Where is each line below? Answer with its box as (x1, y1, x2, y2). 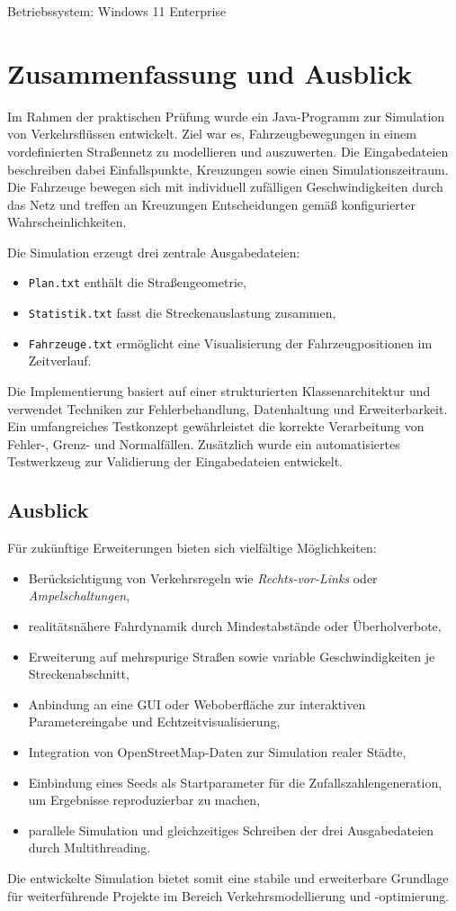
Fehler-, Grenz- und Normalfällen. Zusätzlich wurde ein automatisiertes (7, 434, 400, 453)
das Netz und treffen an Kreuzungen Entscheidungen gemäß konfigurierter (7, 194, 416, 213)
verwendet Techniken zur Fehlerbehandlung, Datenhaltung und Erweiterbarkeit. (7, 399, 448, 418)
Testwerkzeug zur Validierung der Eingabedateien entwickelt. (7, 452, 343, 471)
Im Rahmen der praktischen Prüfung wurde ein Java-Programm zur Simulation (7, 106, 445, 125)
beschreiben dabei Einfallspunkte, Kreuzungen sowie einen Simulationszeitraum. (7, 159, 449, 178)
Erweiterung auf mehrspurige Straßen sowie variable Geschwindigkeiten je (28, 646, 435, 665)
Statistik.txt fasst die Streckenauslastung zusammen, (28, 303, 336, 322)
